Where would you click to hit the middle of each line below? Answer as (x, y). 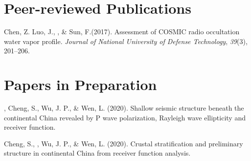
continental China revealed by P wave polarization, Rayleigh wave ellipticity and (125, 117)
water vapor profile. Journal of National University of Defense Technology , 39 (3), (126, 41)
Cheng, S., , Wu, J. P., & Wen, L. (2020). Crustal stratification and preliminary (124, 143)
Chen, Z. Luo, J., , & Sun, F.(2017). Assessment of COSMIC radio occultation (122, 32)
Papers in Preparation (80, 84)
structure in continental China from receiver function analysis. (97, 153)
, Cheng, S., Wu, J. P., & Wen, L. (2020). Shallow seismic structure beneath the (124, 108)
